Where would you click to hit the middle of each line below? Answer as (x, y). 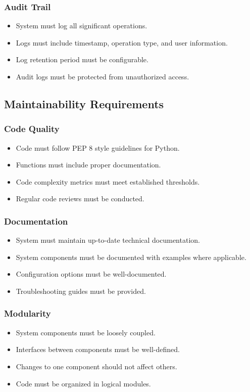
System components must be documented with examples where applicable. (131, 257)
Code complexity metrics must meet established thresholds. (108, 181)
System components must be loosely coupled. (86, 332)
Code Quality (32, 129)
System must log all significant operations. (82, 26)
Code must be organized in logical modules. (83, 383)
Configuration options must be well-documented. (91, 274)
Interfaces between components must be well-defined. (98, 349)
